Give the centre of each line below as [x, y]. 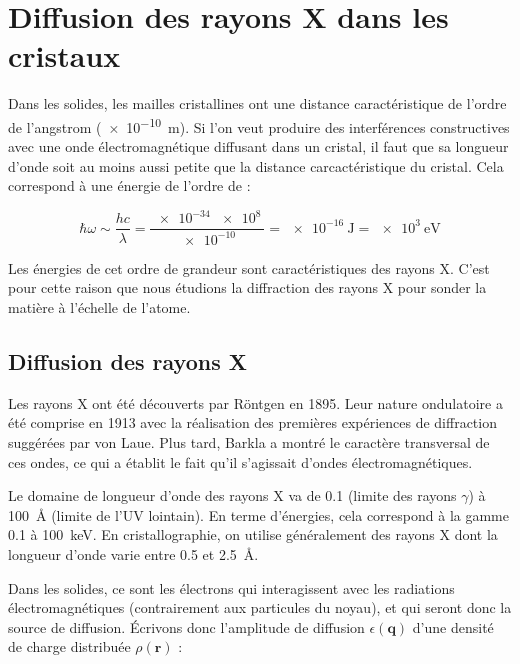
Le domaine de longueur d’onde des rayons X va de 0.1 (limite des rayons [232, 495]
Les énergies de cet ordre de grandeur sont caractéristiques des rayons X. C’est [249, 267]
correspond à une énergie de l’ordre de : [129, 185]
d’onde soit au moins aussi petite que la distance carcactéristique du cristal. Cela [256, 165]
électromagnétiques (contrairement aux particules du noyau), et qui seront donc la [260, 607]
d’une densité [453, 626]
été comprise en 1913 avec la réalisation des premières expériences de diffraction [252, 422]
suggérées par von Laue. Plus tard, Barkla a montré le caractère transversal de [249, 442]
